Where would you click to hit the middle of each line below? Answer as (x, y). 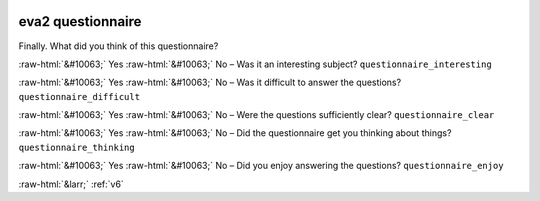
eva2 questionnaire (80, 21)
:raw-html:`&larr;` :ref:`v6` (71, 184)
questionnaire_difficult (79, 96)
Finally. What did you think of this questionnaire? (118, 46)
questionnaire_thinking (76, 147)
